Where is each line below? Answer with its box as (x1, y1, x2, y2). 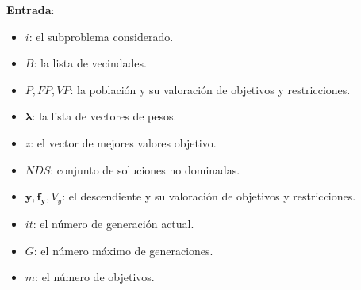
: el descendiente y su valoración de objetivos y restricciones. (62, 188, 356, 204)
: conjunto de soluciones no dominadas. (50, 161, 240, 177)
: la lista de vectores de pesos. (32, 108, 177, 124)
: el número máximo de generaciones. (33, 242, 213, 258)
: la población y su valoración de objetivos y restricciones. (70, 81, 351, 97)
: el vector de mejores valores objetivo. (30, 134, 217, 151)
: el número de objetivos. (35, 269, 155, 285)
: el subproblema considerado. (29, 28, 174, 44)
